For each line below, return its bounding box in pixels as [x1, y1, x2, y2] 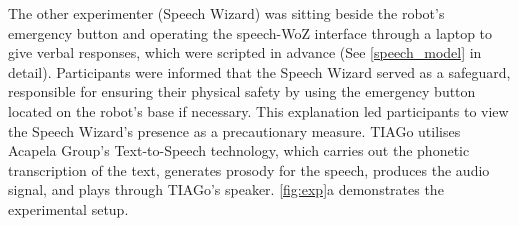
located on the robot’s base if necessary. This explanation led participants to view [8, 100, 509, 121]
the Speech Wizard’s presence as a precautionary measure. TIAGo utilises [8, 120, 461, 141]
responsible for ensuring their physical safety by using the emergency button [8, 81, 476, 102]
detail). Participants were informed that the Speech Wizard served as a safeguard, [8, 61, 511, 82]
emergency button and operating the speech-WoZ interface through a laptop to [8, 22, 493, 43]
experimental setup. [8, 198, 129, 219]
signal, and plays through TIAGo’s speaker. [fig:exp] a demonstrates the [8, 179, 444, 200]
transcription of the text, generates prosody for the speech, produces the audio [8, 159, 490, 180]
